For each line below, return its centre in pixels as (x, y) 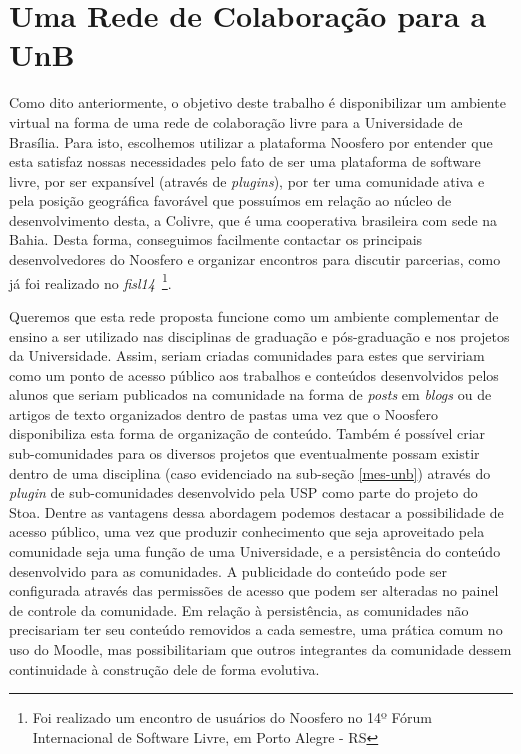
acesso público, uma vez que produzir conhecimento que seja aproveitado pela (247, 531)
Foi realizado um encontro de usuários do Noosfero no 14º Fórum (232, 717)
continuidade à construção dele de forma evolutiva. (164, 668)
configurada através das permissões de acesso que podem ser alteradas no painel (254, 590)
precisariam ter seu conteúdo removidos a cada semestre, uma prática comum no (256, 629)
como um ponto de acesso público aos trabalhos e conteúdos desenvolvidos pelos (254, 374)
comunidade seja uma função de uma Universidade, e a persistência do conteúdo (255, 551)
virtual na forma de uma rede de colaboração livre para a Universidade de (236, 121)
